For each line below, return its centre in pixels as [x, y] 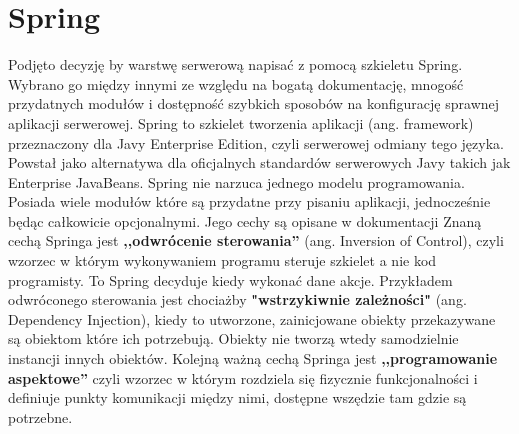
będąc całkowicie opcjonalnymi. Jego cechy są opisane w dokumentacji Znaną [245, 220]
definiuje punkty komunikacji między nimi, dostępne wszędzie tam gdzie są [237, 397]
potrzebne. [40, 416]
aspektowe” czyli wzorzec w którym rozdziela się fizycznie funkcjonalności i [243, 377]
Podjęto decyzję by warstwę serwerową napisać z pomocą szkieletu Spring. [235, 64]
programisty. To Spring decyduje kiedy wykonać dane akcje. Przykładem [230, 279]
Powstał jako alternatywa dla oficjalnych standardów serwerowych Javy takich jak [259, 162]
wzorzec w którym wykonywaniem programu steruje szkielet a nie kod [222, 260]
